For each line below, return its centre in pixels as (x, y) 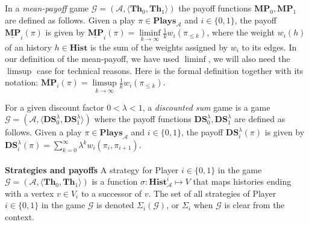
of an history (28, 47)
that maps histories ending (242, 181)
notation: (22, 82)
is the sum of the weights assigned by (159, 47)
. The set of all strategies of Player (212, 193)
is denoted (115, 205)
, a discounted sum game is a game (206, 107)
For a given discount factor (55, 107)
